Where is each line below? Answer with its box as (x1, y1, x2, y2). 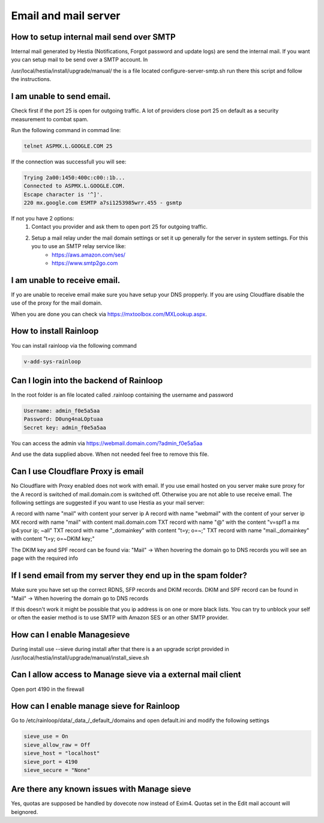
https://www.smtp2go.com (52, 259, 118, 267)
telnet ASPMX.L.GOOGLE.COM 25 (23, 142, 113, 150)
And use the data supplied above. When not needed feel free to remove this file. (11, 451, 209, 458)
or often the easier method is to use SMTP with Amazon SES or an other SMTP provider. (11, 614, 229, 621)
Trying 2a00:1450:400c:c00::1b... (23, 174, 125, 181)
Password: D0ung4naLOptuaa (23, 416, 103, 423)
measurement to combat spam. (11, 115, 89, 123)
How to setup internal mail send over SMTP (11, 32, 176, 42)
